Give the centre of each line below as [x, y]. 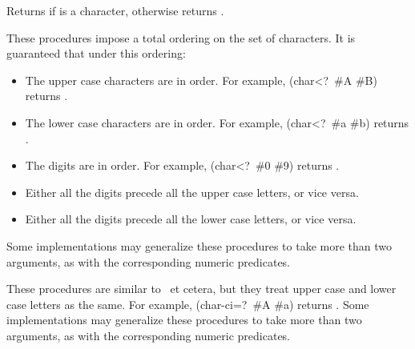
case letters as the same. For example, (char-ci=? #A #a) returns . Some [188, 304]
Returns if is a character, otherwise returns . [115, 10]
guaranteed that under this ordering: [96, 53]
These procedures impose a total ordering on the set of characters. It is [181, 37]
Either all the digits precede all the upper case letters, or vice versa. [192, 192]
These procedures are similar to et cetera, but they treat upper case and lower [201, 289]
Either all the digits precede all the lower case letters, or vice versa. [191, 219]
